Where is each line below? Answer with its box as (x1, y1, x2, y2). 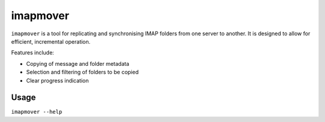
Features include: (11, 49, 54, 56)
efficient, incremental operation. (11, 38, 91, 45)
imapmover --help (11, 108, 63, 115)
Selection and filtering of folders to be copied (26, 69, 139, 76)
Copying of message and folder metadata (26, 60, 129, 67)
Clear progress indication (26, 77, 89, 84)
